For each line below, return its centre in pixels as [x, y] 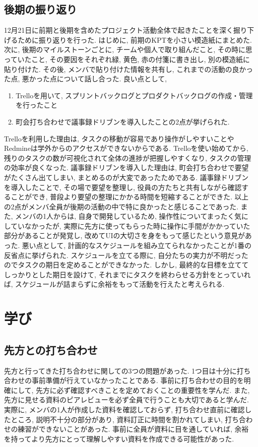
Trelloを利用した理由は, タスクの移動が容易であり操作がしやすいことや [119, 138]
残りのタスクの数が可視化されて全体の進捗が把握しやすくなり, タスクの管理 [128, 158]
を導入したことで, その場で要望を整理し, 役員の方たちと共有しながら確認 [123, 187]
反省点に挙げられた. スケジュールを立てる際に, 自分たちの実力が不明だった [126, 255]
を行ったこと [36, 105]
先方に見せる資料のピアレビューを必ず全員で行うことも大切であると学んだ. [127, 400]
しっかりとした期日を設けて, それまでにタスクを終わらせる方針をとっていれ [128, 274]
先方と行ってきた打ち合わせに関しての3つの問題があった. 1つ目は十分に [121, 370]
